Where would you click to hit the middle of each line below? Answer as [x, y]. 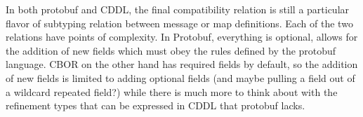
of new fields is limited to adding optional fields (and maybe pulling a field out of [180, 77]
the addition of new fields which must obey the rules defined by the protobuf [171, 50]
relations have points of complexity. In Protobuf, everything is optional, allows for [182, 37]
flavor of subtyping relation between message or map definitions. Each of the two [179, 23]
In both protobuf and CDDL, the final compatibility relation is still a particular [178, 9]
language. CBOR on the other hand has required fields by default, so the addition [182, 64]
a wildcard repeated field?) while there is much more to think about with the [172, 91]
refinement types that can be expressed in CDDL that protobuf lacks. [156, 105]
